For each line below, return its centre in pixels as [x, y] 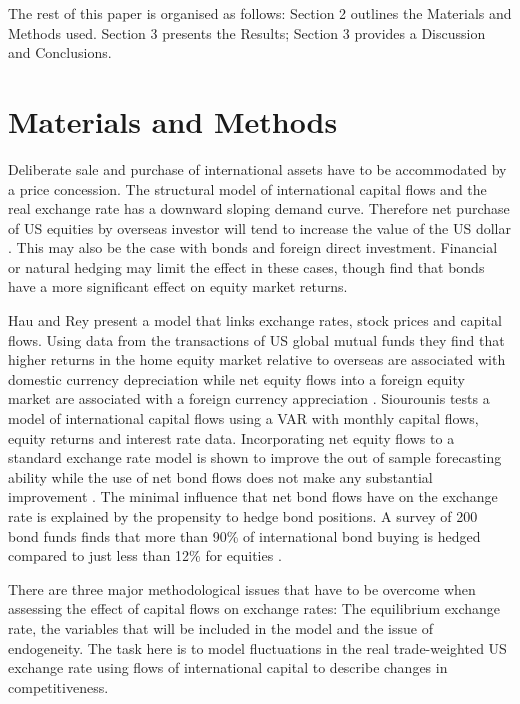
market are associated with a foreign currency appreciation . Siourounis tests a [249, 398]
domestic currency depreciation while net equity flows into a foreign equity [236, 378]
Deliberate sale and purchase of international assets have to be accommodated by [257, 168]
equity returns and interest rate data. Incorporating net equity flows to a [231, 437]
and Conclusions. [60, 52]
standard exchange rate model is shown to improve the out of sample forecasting [255, 457]
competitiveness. [58, 686]
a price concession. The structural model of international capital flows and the [247, 188]
